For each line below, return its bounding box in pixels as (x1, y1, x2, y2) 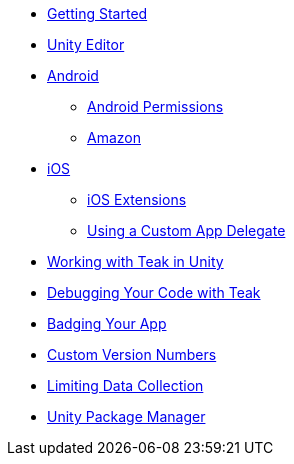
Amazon (87, 129, 141, 146)
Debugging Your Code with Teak (47, 284, 261, 301)
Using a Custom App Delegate (87, 222, 286, 239)
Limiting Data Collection (47, 377, 204, 394)
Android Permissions (87, 98, 224, 115)
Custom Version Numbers (47, 346, 217, 363)
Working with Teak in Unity (47, 253, 224, 270)
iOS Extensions (87, 191, 187, 208)
